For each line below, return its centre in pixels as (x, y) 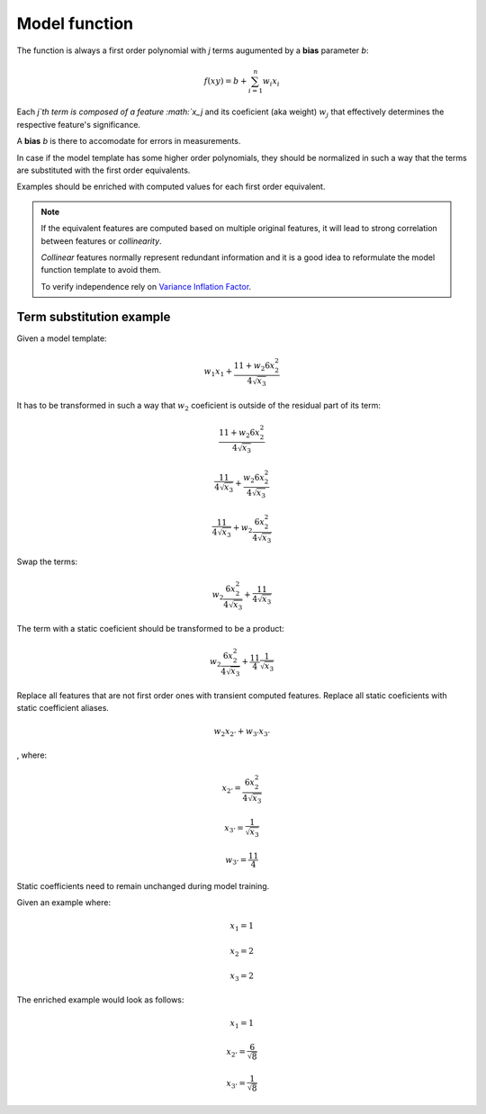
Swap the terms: (47, 561)
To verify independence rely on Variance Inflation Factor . (146, 286)
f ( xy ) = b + (225, 81)
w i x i (271, 82)
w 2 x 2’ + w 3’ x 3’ (242, 732)
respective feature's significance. (79, 124)
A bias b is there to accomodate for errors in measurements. (129, 141)
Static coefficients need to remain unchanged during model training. (143, 885)
